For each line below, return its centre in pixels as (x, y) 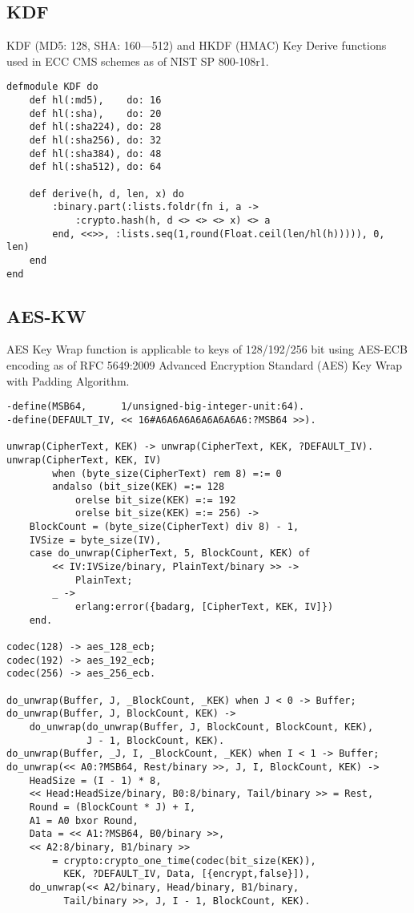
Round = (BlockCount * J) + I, (113, 807)
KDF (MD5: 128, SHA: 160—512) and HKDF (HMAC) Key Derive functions (197, 45)
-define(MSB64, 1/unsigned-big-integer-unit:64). (156, 407)
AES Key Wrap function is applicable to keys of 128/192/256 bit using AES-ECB (207, 349)
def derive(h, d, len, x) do (107, 194)
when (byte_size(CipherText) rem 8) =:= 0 (167, 473)
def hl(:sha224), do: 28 (95, 127)
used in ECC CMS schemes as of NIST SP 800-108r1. (138, 61)
